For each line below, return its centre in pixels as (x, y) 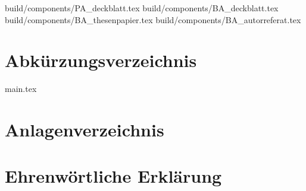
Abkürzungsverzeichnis (101, 60)
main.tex (21, 89)
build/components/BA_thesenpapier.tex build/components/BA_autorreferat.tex (153, 19)
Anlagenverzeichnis (85, 130)
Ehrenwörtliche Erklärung (113, 176)
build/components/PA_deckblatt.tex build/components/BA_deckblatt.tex (142, 8)
